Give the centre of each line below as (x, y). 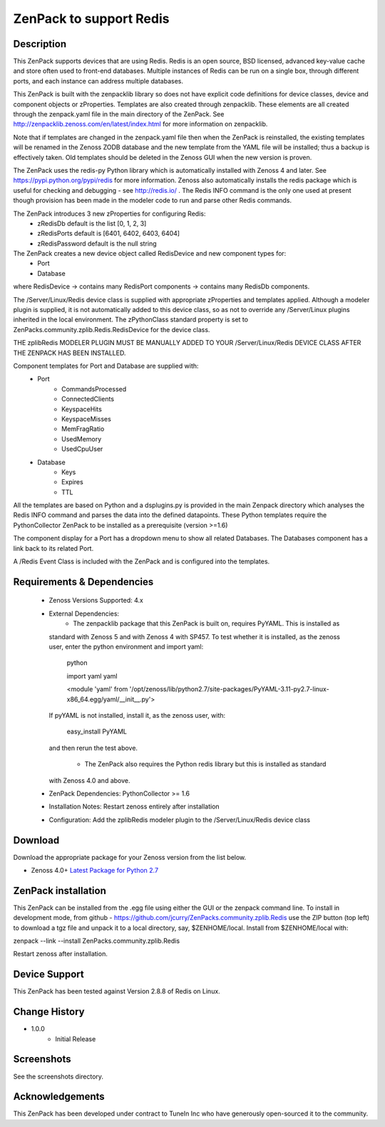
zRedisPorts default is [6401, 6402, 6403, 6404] (109, 234)
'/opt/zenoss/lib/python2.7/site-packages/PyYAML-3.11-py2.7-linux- (229, 689)
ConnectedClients (88, 399)
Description (40, 44)
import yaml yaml (92, 676)
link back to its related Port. (53, 548)
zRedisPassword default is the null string (97, 244)
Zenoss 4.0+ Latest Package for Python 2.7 (95, 870)
